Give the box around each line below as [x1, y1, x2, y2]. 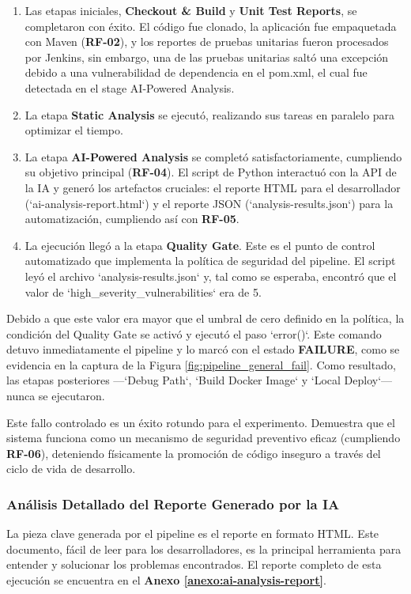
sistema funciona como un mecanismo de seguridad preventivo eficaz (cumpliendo [6, 429, 401, 446]
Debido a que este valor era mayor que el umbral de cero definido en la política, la [6, 310, 405, 327]
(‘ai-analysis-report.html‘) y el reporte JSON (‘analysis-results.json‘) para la [25, 195, 394, 211]
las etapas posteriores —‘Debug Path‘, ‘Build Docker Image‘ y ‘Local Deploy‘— [6, 372, 393, 388]
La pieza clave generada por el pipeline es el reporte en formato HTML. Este [6, 525, 379, 542]
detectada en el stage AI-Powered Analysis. [25, 79, 235, 96]
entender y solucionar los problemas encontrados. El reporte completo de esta [6, 556, 382, 573]
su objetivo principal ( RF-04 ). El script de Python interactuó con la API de [25, 164, 397, 180]
